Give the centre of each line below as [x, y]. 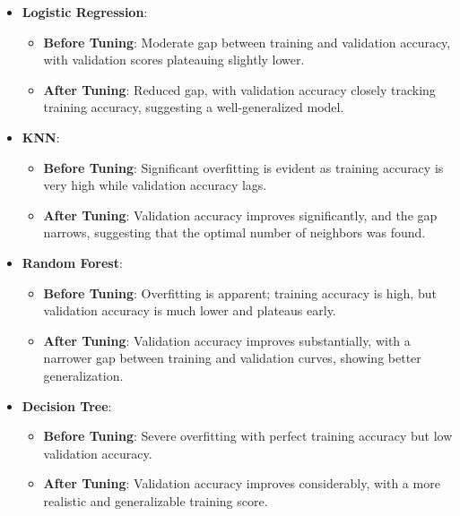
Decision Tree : [67, 405]
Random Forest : [72, 262]
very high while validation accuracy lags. [155, 185]
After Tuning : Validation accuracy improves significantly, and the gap [240, 215]
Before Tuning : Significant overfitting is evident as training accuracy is [243, 167]
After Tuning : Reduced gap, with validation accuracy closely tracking [239, 89]
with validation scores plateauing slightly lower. [174, 60]
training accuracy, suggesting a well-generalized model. [194, 107]
